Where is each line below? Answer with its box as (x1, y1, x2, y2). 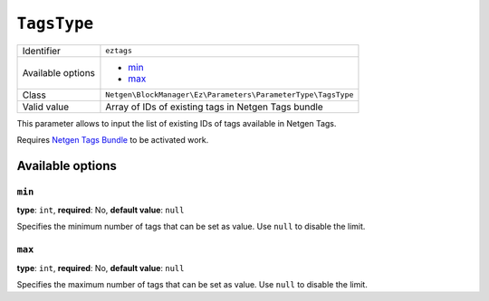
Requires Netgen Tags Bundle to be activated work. (16, 134, 209, 145)
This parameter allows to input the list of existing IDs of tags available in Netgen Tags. (16, 118, 337, 128)
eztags (105, 46, 133, 56)
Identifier (22, 44, 61, 57)
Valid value (22, 100, 70, 113)
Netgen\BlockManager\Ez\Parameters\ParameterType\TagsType (105, 90, 354, 99)
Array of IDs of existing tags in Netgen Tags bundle (105, 100, 323, 113)
